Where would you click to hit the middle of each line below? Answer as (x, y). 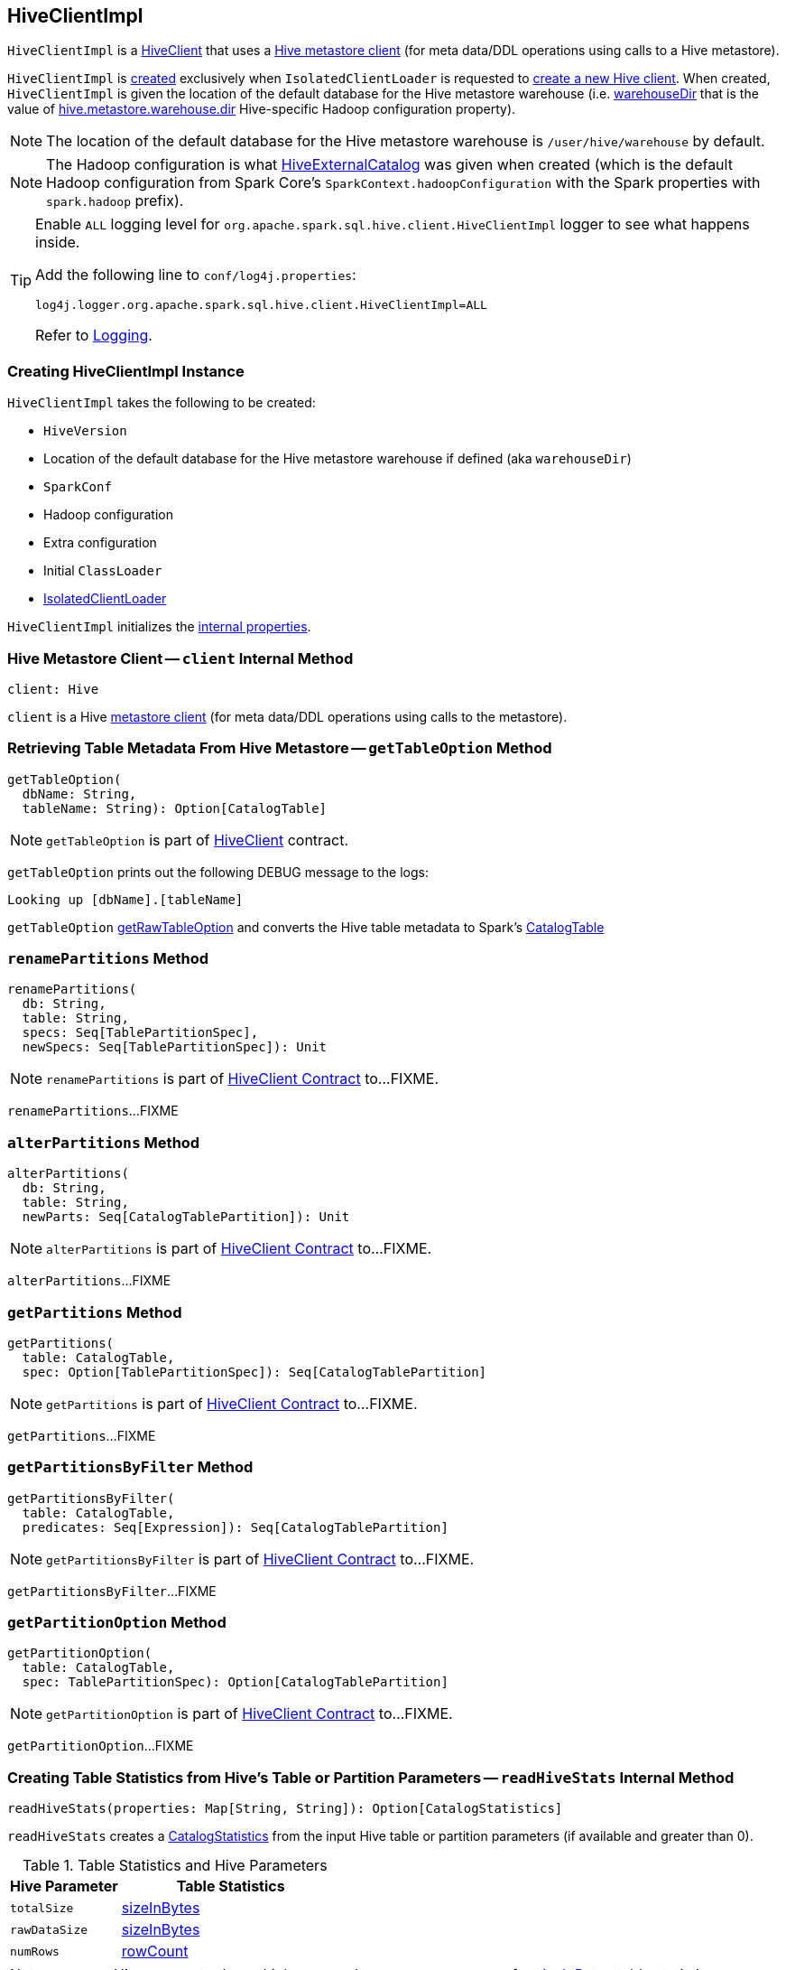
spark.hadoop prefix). (115, 201)
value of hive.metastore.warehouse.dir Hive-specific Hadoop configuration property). (262, 109)
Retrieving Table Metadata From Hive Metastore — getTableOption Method (280, 748)
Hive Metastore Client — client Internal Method (180, 658)
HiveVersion (85, 431)
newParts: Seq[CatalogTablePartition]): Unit (186, 1217)
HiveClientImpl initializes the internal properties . (159, 627)
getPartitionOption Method (117, 1623)
